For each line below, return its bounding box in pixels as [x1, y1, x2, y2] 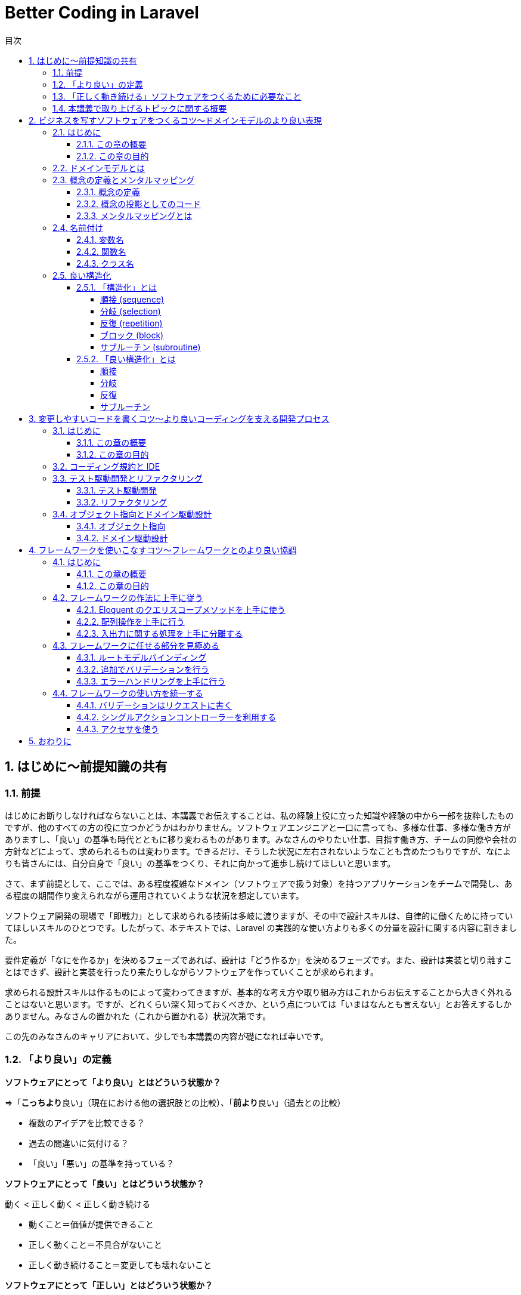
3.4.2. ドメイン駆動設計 [76, 532, 168, 543]
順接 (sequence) [100, 294, 165, 304]
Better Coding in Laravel [5, 2, 199, 23]
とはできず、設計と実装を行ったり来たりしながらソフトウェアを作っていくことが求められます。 [5, 966, 379, 977]
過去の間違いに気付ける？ [29, 1137, 129, 1148]
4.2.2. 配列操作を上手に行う [76, 616, 185, 627]
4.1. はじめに [52, 556, 101, 567]
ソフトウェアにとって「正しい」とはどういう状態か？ [5, 1279, 213, 1290]
